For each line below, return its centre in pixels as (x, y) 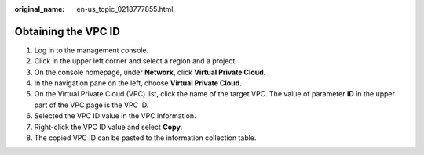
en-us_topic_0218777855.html (125, 9)
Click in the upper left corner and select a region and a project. (135, 61)
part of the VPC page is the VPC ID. (91, 105)
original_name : (40, 9)
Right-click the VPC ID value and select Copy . (108, 127)
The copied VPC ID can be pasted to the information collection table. (145, 138)
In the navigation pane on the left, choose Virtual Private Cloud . (138, 83)
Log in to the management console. (91, 50)
